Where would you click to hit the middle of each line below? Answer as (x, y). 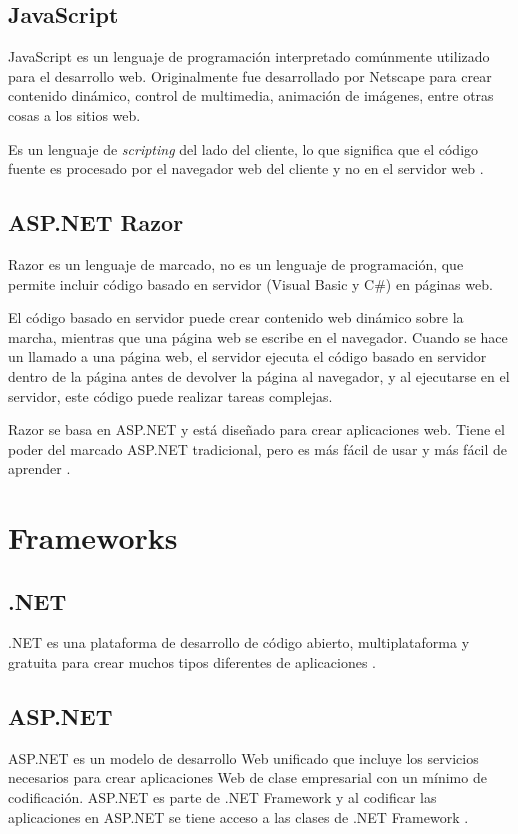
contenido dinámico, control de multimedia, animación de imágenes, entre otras (251, 95)
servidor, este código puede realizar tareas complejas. (170, 395)
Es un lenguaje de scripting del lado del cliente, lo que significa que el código (243, 148)
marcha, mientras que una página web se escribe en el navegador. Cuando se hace (258, 336)
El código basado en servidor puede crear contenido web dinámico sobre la (236, 317)
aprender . (39, 468)
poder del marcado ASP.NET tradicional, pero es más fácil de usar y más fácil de (258, 448)
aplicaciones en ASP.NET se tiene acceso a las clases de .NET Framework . (238, 816)
